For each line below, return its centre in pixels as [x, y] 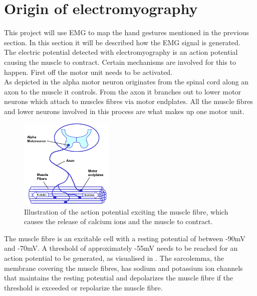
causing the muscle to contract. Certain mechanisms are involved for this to [120, 62]
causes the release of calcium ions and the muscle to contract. [118, 221]
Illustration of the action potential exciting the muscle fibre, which [126, 211]
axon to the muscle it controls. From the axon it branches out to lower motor [123, 91]
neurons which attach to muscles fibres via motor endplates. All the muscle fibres [128, 101]
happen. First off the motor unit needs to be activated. [88, 72]
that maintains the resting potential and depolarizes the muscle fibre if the [118, 278]
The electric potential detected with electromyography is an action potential [121, 52]
